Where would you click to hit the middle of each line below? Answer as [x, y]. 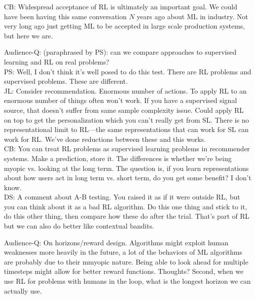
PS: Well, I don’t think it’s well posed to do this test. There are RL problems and [128, 71]
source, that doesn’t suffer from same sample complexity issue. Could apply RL [124, 110]
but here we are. [29, 35]
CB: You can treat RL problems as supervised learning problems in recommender [127, 149]
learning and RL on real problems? [57, 61]
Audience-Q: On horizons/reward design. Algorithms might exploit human [116, 242]
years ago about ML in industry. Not [192, 16]
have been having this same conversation [65, 16]
